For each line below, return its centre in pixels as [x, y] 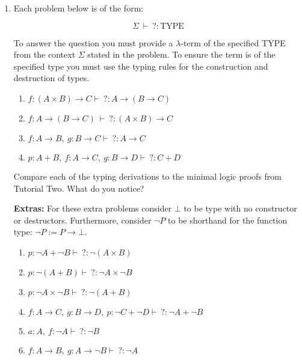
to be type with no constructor [240, 208]
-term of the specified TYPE [233, 42]
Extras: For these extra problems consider [93, 208]
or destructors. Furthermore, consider [82, 220]
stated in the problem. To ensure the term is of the [181, 54]
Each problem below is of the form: [79, 8]
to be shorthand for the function [228, 220]
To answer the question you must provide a [93, 42]
